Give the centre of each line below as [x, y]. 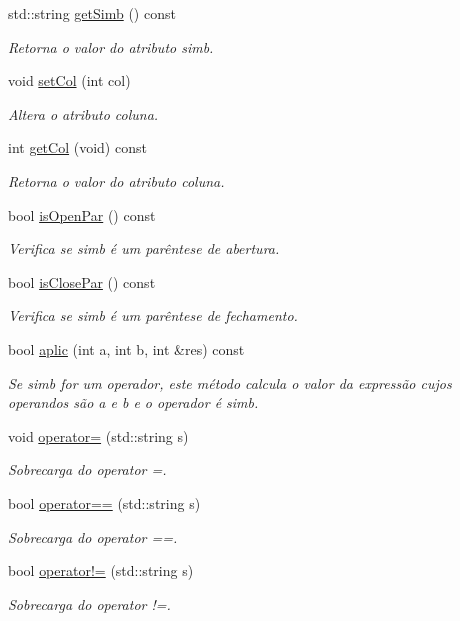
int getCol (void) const [77, 147]
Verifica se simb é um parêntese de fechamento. [153, 315]
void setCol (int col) [69, 80]
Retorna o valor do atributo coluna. [116, 180]
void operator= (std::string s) [98, 435]
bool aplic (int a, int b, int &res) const [126, 348]
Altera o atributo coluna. [83, 113]
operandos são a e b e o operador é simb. [133, 402]
